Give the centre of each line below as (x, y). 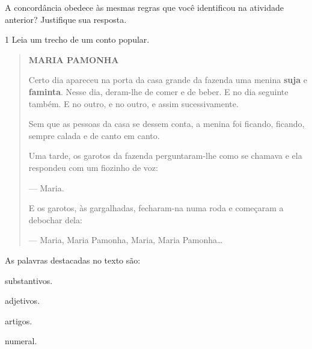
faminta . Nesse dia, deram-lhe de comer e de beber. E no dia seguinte (158, 91)
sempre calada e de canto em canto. (94, 135)
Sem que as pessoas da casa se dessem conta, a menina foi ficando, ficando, (167, 124)
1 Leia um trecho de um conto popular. (77, 39)
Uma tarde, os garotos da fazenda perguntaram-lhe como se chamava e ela (165, 156)
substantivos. (29, 280)
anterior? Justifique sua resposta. (66, 19)
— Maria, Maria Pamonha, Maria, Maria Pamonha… (126, 240)
